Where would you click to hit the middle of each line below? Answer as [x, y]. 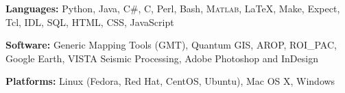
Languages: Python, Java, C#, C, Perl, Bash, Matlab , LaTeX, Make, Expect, [173, 8]
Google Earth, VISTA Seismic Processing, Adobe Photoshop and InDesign [162, 58]
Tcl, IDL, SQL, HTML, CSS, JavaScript [90, 22]
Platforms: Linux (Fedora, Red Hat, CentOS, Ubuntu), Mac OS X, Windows [170, 81]
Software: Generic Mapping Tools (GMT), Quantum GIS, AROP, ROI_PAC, [171, 45]
